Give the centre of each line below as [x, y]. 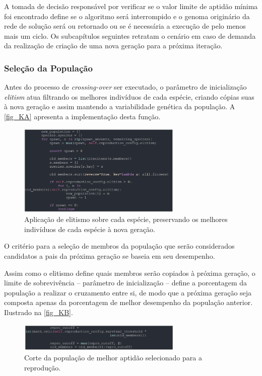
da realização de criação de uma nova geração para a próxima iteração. [113, 46]
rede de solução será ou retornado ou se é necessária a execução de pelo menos [125, 26]
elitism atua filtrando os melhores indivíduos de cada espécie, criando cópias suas [129, 96]
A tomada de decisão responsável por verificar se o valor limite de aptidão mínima [131, 6]
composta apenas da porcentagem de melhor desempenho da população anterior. [128, 302]
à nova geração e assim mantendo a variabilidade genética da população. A [120, 106]
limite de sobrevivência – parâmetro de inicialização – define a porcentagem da [126, 283]
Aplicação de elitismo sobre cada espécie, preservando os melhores [126, 219]
